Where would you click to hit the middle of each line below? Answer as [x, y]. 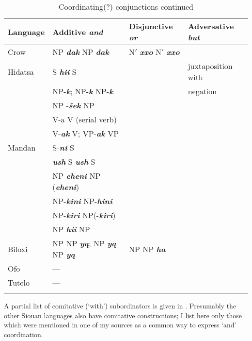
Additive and [78, 32]
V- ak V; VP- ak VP [86, 133]
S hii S [64, 71]
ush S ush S [74, 162]
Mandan [22, 147]
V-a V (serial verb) [85, 119]
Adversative [211, 26]
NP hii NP [71, 229]
